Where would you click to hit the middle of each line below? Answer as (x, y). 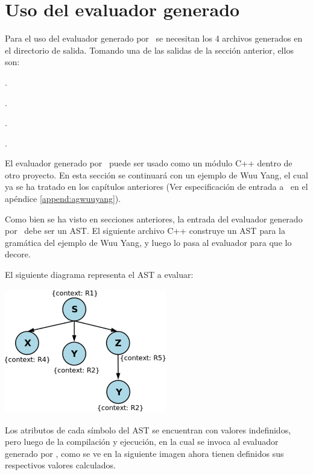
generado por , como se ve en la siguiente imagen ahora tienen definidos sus (144, 453)
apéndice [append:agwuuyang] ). (63, 199)
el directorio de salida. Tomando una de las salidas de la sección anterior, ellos (149, 50)
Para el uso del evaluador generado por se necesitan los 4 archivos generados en (154, 38)
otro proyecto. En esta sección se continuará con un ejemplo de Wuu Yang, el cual (156, 175)
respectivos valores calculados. (60, 465)
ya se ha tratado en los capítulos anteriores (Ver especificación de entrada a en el (156, 187)
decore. (18, 254)
